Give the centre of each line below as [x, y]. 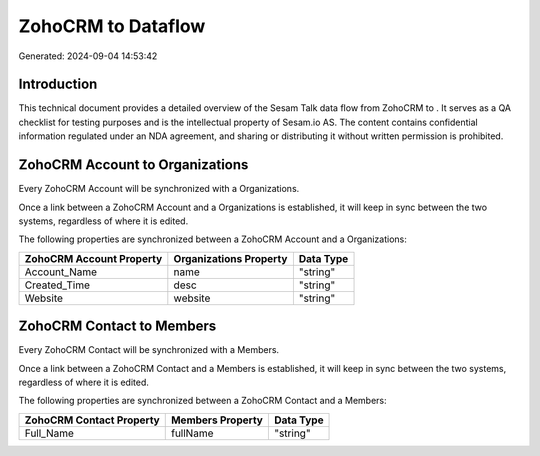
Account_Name [61, 272]
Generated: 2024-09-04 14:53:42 [88, 56]
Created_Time [57, 285]
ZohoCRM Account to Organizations [133, 165]
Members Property [217, 420]
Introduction [58, 84]
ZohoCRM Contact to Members [117, 326]
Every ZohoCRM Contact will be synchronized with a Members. [149, 350]
